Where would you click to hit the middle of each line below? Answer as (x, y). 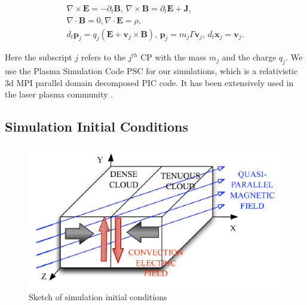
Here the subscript (39, 57)
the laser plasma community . (59, 94)
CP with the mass (174, 57)
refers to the (103, 57)
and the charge (249, 57)
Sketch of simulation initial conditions (98, 296)
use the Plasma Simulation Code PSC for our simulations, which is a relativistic (151, 71)
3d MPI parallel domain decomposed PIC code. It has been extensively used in (149, 82)
